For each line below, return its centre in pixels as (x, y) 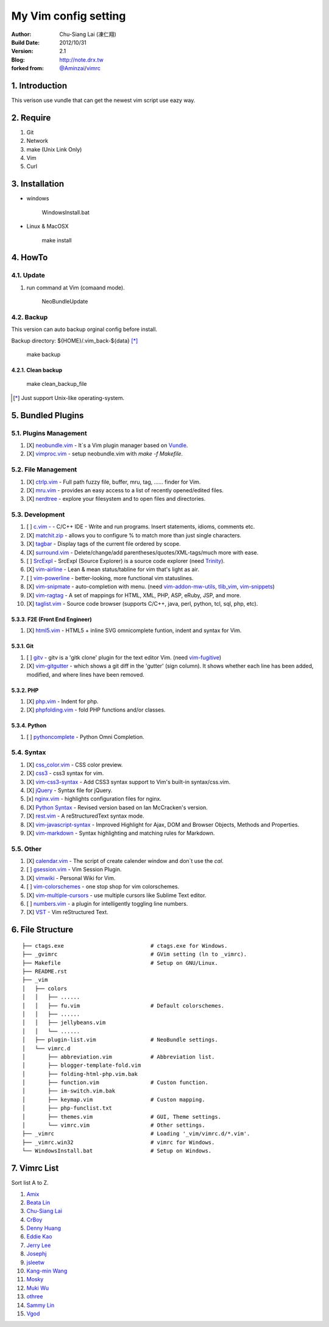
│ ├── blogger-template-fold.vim (82, 1065)
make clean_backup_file (57, 384)
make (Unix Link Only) (54, 149)
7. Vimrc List (35, 1169)
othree (35, 1296)
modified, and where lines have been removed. (85, 674)
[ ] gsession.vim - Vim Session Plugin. (74, 870)
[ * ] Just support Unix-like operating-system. (69, 398)
